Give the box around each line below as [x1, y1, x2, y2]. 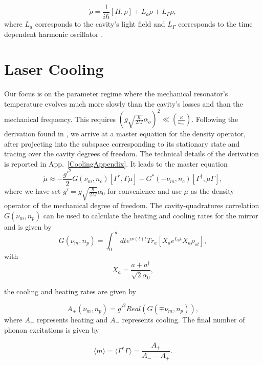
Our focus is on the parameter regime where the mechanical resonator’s [4, 88, 228, 99]
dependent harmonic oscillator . [4, 28, 103, 39]
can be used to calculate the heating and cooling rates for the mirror [43, 210, 258, 220]
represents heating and [37, 314, 108, 325]
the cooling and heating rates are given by [4, 286, 136, 296]
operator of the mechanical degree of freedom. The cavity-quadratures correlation [4, 200, 259, 211]
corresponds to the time [178, 18, 253, 29]
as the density [190, 186, 234, 196]
